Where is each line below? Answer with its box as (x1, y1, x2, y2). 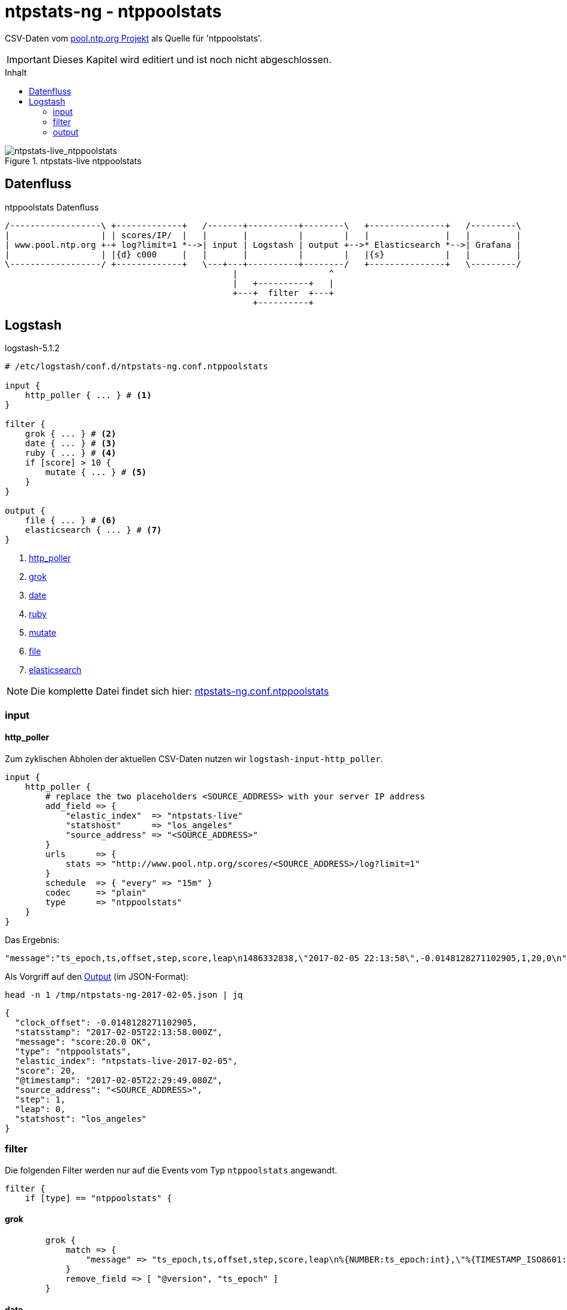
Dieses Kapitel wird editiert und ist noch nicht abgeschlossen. (52, 53, 332, 66)
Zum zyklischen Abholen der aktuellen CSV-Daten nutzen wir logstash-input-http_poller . (5, 754, 383, 764)
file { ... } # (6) (25, 515, 117, 526)
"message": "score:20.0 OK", (14, 1037, 152, 1047)
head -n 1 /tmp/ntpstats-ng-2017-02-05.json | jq (5, 990, 243, 1000)
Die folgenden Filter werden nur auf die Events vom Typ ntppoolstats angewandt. (5, 1164, 338, 1175)
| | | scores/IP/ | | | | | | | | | (5, 230, 521, 240)
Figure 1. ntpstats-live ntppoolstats (5, 155, 142, 166)
